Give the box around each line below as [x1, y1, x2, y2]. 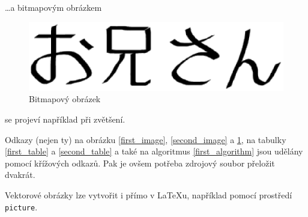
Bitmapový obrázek [29, 93, 101, 105]
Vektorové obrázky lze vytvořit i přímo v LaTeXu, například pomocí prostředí [5, 188, 292, 201]
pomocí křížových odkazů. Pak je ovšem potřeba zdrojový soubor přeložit [5, 156, 275, 169]
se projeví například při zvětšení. [5, 112, 125, 125]
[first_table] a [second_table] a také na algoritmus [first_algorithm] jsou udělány [5, 145, 303, 157]
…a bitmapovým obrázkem [5, 1, 102, 13]
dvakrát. [5, 168, 35, 181]
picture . [5, 200, 38, 213]
